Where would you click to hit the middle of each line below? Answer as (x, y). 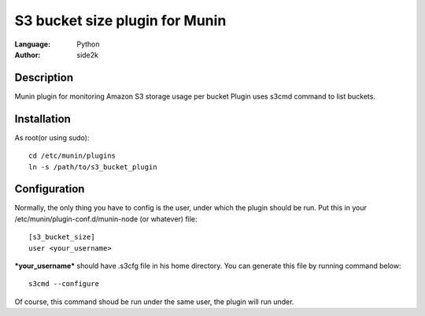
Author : (28, 54)
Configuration (50, 189)
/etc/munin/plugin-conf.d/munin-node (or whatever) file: (106, 219)
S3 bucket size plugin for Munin (120, 20)
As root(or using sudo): (52, 137)
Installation (42, 119)
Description (44, 78)
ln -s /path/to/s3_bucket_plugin (93, 167)
